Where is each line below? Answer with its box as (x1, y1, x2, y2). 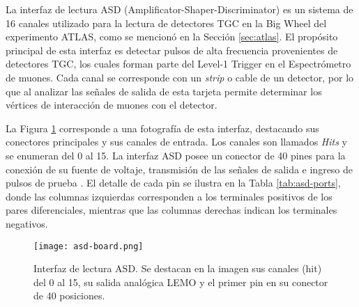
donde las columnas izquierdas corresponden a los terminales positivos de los (6, 189, 333, 203)
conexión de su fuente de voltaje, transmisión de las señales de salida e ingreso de (6, 162, 353, 176)
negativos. (6, 216, 48, 230)
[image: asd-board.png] (33, 241, 144, 251)
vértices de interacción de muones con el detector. (6, 97, 217, 112)
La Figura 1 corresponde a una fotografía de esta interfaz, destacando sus (6, 120, 319, 135)
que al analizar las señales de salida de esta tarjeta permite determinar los (6, 84, 322, 98)
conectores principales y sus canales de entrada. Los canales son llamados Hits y (6, 134, 347, 149)
